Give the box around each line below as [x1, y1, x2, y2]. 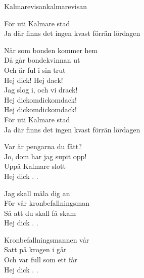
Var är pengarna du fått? [4, 141, 82, 152]
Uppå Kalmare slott [4, 161, 66, 171]
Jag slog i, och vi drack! [4, 84, 78, 95]
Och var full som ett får [4, 254, 77, 265]
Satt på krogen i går [4, 244, 67, 255]
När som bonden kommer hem [4, 44, 98, 55]
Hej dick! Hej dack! [4, 74, 63, 85]
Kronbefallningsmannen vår [4, 234, 89, 245]
